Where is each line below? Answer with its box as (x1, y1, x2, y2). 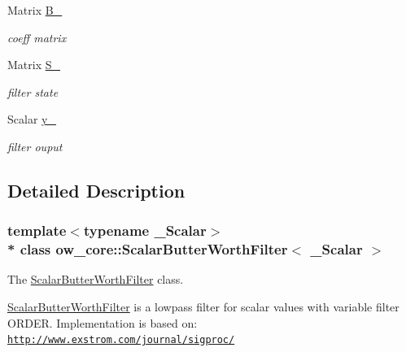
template (7, 220, 67, 241)
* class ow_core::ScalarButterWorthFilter (7, 239, 288, 259)
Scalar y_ (7, 111, 56, 128)
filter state (7, 83, 59, 100)
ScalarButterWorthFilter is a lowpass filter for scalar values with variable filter (7, 298, 399, 315)
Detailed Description (7, 177, 186, 202)
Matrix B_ (7, 2, 63, 18)
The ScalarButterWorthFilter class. (7, 271, 184, 288)
